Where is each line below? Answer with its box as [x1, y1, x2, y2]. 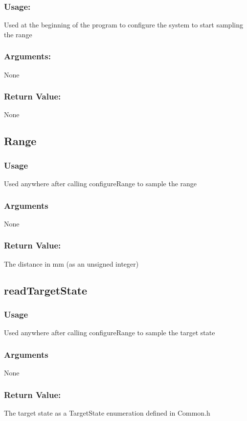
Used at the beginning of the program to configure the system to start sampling [4, 20, 243, 30]
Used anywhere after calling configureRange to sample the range [4, 178, 197, 189]
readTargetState [4, 282, 88, 297]
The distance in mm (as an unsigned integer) [4, 258, 139, 269]
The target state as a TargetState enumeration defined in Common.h [4, 407, 210, 418]
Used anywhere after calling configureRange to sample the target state [4, 327, 215, 338]
